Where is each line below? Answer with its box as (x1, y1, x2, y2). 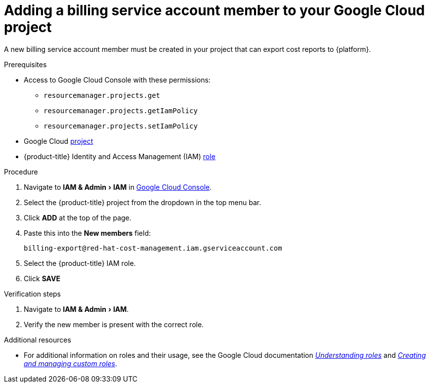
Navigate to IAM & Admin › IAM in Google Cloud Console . (24, 182, 212, 191)
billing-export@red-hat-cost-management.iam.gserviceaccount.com (24, 244, 282, 252)
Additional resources (4, 335, 71, 344)
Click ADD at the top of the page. (24, 213, 131, 222)
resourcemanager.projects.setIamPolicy (43, 122, 198, 130)
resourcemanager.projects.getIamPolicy (43, 106, 198, 115)
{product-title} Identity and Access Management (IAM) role (24, 152, 215, 161)
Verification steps (4, 289, 61, 298)
